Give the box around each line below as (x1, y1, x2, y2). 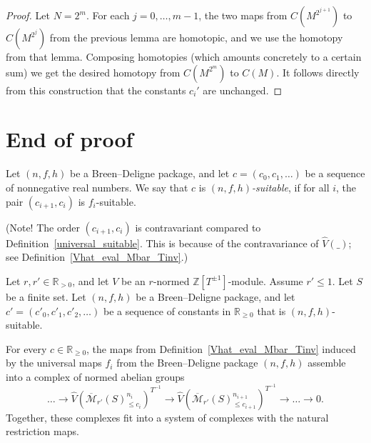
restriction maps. (6, 424, 79, 439)
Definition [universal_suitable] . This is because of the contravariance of (6, 235, 319, 250)
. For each (86, 8, 130, 22)
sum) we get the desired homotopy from (6, 64, 181, 79)
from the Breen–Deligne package (116, 355, 258, 370)
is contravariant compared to (135, 219, 261, 234)
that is (257, 303, 286, 318)
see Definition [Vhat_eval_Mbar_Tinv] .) (6, 249, 188, 264)
